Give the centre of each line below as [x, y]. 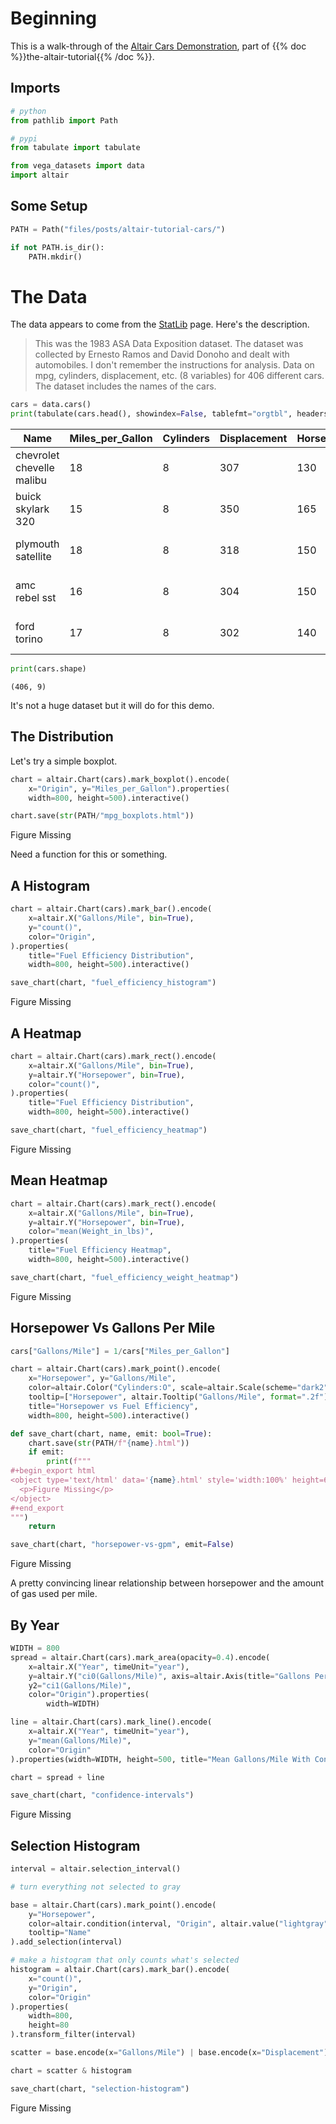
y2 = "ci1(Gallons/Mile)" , [80, 1685]
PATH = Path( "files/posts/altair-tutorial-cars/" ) [118, 229]
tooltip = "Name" [60, 1933]
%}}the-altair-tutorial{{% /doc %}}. [82, 56]
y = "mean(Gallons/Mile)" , [80, 1740]
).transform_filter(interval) [73, 2035]
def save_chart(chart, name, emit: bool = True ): [111, 1433]
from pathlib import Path [64, 120]
